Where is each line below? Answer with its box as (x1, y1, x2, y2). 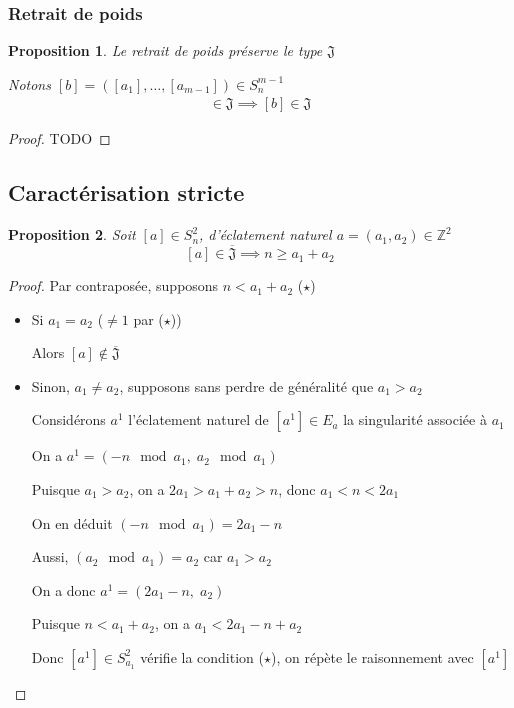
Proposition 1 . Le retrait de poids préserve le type (8, 40, 323, 61)
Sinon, (31, 375, 70, 396)
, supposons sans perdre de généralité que (119, 375, 374, 396)
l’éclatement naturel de (128, 409, 269, 430)
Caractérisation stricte (8, 177, 245, 208)
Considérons (31, 409, 106, 430)
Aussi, (31, 546, 69, 567)
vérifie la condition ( (140, 646, 264, 667)
